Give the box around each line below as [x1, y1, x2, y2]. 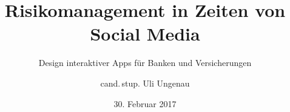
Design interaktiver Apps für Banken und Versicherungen [38, 56, 252, 69]
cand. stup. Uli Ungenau [100, 76, 190, 89]
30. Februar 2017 [113, 97, 177, 110]
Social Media [90, 21, 200, 46]
